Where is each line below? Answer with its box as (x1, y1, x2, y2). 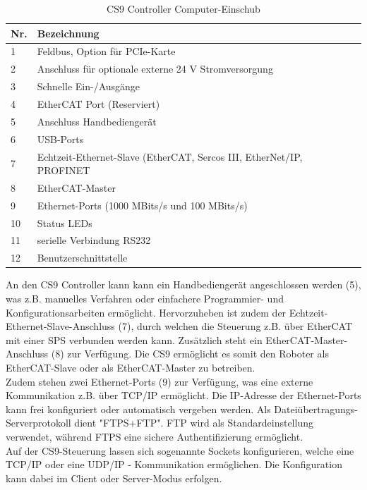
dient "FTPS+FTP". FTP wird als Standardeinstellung (74, 415, 313, 430)
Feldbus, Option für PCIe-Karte (37, 44, 176, 59)
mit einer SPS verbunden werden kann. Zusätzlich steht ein (6, 332, 263, 347)
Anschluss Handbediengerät (37, 114, 157, 128)
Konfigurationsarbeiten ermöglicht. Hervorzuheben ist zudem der (6, 305, 287, 319)
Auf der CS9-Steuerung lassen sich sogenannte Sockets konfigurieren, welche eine (6, 443, 354, 458)
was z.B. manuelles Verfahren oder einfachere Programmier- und (6, 291, 284, 305)
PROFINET (37, 163, 90, 178)
